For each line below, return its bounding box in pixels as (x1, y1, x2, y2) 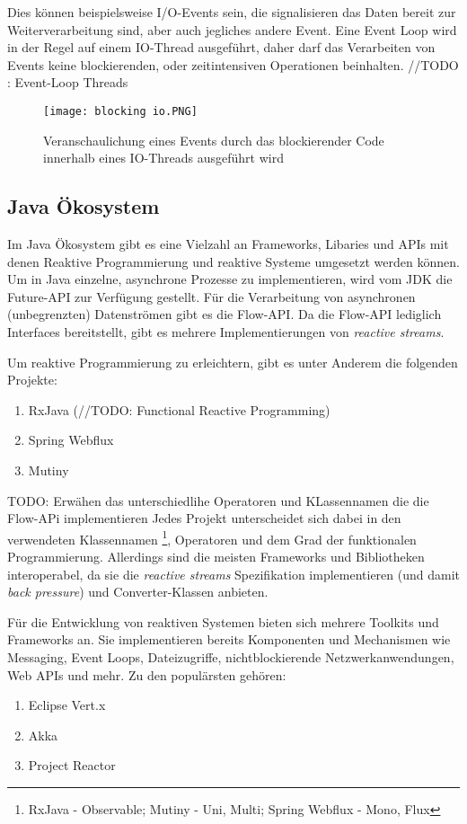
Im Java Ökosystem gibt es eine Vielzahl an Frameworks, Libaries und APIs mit (7, 235, 449, 253)
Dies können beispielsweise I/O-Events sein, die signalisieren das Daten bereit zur (7, 3, 456, 21)
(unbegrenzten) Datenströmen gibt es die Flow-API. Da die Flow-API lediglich (7, 305, 442, 323)
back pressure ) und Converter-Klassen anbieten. (7, 582, 269, 601)
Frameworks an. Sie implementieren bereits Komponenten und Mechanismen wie (7, 630, 451, 649)
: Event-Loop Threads (7, 73, 128, 92)
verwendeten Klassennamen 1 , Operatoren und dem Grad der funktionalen (7, 527, 417, 548)
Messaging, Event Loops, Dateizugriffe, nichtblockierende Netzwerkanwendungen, (7, 647, 454, 666)
